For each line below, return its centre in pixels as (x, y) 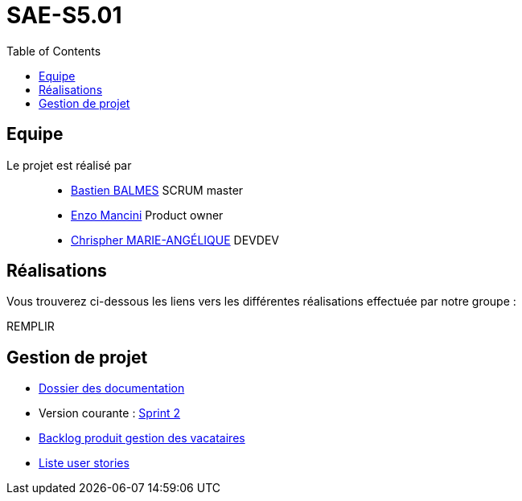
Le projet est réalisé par (69, 165)
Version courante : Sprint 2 (110, 413)
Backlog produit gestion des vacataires (142, 438)
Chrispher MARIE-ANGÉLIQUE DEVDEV (175, 240)
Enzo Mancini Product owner (147, 215)
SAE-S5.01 (64, 15)
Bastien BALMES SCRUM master (157, 190)
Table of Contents (54, 51)
